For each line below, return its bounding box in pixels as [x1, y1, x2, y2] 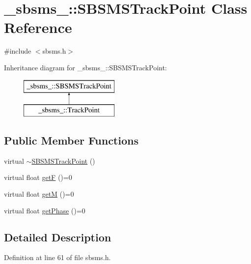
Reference [4, 17, 72, 37]
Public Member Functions [4, 133, 139, 148]
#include [4, 46, 31, 56]
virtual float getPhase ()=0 [4, 205, 85, 215]
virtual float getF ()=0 [4, 172, 72, 182]
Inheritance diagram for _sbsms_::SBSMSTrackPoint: [4, 62, 167, 72]
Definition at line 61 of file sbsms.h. [4, 252, 111, 263]
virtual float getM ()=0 [4, 189, 74, 199]
